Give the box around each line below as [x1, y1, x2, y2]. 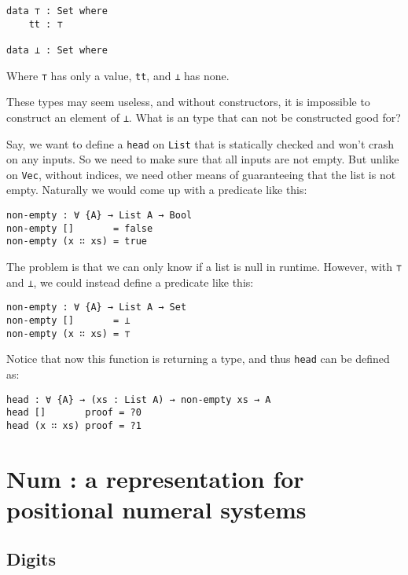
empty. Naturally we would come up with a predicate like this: [6, 181, 307, 198]
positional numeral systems [6, 493, 307, 525]
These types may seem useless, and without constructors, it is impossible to [6, 93, 370, 110]
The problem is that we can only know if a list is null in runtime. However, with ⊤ [6, 258, 402, 274]
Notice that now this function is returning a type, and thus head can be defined [6, 350, 390, 367]
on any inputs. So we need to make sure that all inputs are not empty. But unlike [6, 151, 399, 167]
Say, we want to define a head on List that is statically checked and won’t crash [6, 135, 395, 152]
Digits [6, 547, 56, 571]
